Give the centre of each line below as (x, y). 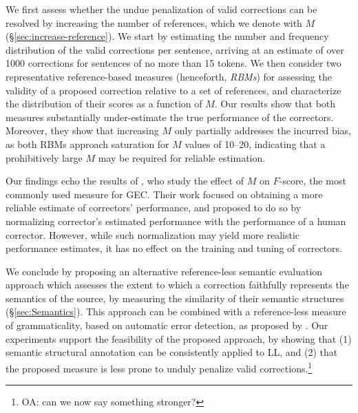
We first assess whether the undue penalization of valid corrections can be (161, 9)
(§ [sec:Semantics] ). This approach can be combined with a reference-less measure (176, 311)
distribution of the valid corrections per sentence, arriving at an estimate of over (175, 49)
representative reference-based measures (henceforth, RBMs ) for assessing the (169, 76)
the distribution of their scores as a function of (104, 104)
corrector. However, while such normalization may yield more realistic (152, 234)
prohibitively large (44, 157)
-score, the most (313, 181)
